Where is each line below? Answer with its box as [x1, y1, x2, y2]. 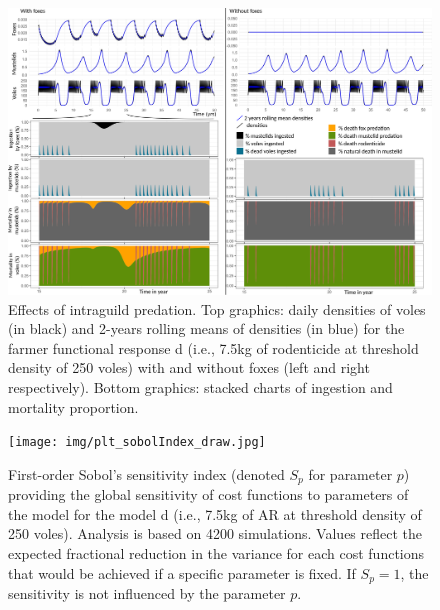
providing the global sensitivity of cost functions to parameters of [8, 484, 409, 505]
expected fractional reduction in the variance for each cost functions [8, 542, 425, 563]
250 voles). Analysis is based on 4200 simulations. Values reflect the [8, 523, 423, 544]
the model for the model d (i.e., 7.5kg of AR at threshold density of [8, 503, 422, 524]
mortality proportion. [8, 396, 139, 417]
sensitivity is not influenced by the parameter [8, 583, 286, 604]
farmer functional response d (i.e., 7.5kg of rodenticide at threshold [8, 337, 419, 358]
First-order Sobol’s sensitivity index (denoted [8, 463, 285, 484]
